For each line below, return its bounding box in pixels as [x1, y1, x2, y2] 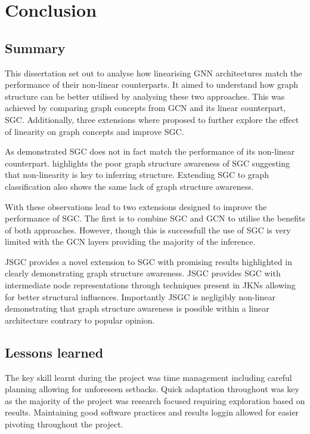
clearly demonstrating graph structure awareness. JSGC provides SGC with [5, 267, 281, 279]
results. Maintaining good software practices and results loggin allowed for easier [5, 406, 299, 418]
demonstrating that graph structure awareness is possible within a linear [5, 302, 269, 315]
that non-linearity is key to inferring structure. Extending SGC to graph [5, 168, 269, 181]
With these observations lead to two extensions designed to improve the [5, 200, 267, 213]
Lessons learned [5, 343, 104, 361]
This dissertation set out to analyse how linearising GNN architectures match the [5, 66, 302, 79]
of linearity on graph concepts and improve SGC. [5, 125, 184, 137]
